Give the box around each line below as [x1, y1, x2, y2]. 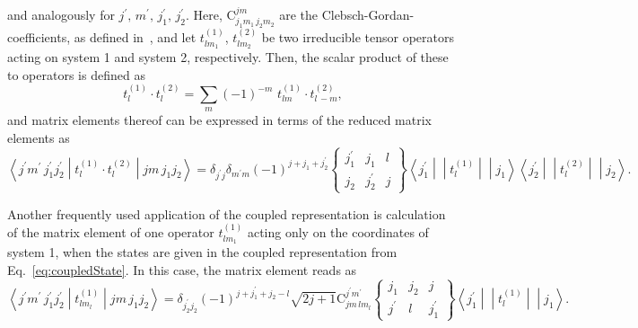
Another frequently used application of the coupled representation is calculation [7, 204, 446, 223]
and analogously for [7, 5, 115, 23]
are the [279, 5, 318, 23]
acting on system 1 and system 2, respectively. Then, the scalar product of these [7, 48, 449, 66]
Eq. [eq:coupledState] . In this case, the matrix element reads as [7, 260, 357, 279]
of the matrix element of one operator [7, 223, 214, 242]
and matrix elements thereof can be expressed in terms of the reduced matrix [7, 111, 433, 129]
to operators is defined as [7, 65, 145, 84]
